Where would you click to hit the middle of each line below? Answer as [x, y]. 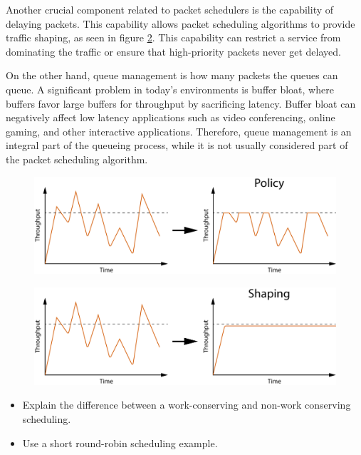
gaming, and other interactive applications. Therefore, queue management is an [179, 131]
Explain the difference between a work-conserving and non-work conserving [187, 405]
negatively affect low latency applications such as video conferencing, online [171, 117]
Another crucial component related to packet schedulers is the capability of [170, 9]
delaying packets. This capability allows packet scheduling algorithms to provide [180, 23]
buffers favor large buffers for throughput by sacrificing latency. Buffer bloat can [181, 103]
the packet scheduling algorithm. [77, 159]
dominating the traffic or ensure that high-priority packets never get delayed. [173, 51]
